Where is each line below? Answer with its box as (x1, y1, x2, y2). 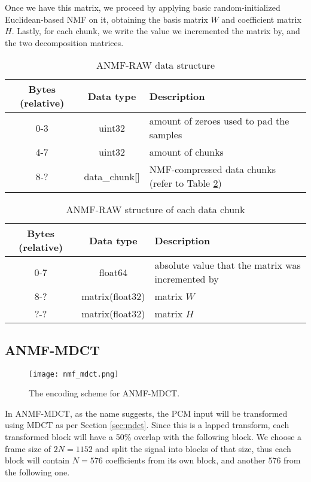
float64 (99, 265, 127, 279)
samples (149, 128, 182, 142)
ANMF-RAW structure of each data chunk (66, 202, 245, 217)
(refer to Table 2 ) (149, 176, 222, 190)
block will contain (5, 454, 70, 466)
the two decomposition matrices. (5, 36, 124, 48)
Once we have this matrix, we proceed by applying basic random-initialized (5, 1, 280, 13)
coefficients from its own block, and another (105, 454, 266, 466)
